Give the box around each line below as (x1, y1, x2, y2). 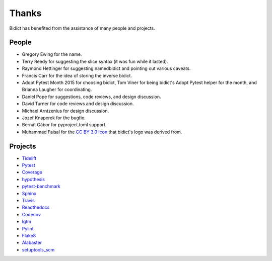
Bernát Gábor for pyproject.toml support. (22, 122, 107, 128)
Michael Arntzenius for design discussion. (22, 108, 109, 114)
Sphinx (22, 190, 37, 196)
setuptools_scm (22, 246, 55, 252)
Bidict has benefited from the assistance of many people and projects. (9, 25, 156, 31)
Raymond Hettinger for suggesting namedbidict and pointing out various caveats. (22, 65, 191, 71)
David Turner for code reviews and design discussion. (22, 101, 134, 107)
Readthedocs (22, 204, 50, 211)
